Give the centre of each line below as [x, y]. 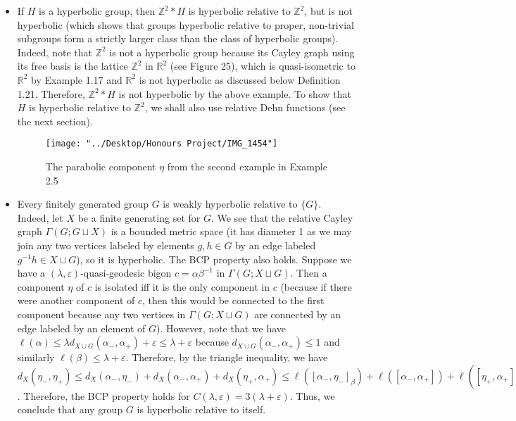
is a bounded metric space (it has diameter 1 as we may [231, 231]
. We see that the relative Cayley [282, 217]
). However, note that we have [221, 328]
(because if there [316, 286]
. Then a [309, 273]
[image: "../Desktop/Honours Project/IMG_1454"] [162, 144]
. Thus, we [312, 395]
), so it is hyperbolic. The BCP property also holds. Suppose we [214, 259]
